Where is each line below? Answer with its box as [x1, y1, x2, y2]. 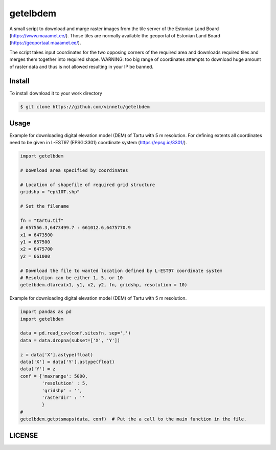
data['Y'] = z [20, 366, 56, 372]
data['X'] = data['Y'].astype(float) [20, 359, 115, 365]
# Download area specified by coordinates [20, 168, 128, 173]
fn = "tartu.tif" [20, 217, 64, 223]
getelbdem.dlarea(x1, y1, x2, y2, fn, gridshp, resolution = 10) [20, 282, 188, 288]
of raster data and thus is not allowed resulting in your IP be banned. [9, 63, 153, 70]
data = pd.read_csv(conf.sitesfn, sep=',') [20, 330, 131, 336]
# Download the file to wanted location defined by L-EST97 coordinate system [20, 267, 222, 274]
